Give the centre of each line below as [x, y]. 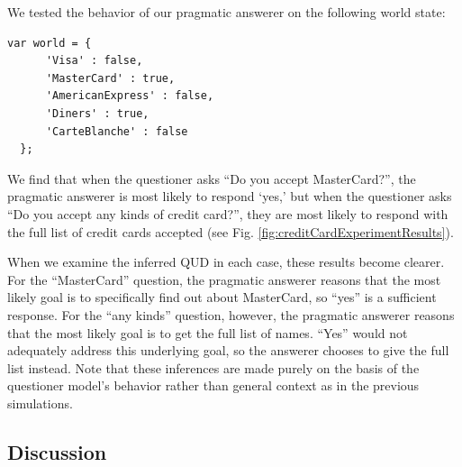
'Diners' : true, [97, 113]
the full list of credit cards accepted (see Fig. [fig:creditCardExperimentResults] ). [231, 231]
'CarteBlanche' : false [117, 131]
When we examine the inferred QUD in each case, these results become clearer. [226, 262]
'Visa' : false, [94, 61]
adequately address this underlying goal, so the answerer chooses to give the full [228, 350]
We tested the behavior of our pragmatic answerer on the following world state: [226, 12]
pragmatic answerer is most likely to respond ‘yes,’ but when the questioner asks [230, 196]
